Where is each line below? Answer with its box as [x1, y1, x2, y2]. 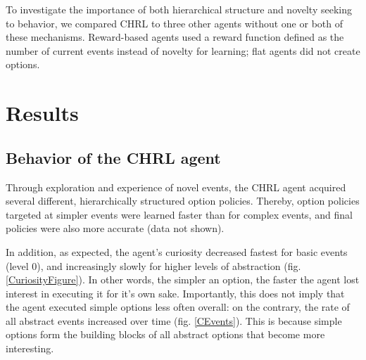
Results [6, 98, 79, 127]
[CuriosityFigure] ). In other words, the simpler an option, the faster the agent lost [6, 272, 360, 287]
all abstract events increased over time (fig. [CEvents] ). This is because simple [6, 313, 342, 328]
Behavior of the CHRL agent [6, 146, 221, 168]
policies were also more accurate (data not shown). [6, 221, 225, 236]
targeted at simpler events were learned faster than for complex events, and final [6, 207, 353, 221]
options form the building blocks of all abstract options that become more [6, 327, 325, 342]
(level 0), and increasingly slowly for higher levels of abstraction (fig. [6, 258, 301, 273]
